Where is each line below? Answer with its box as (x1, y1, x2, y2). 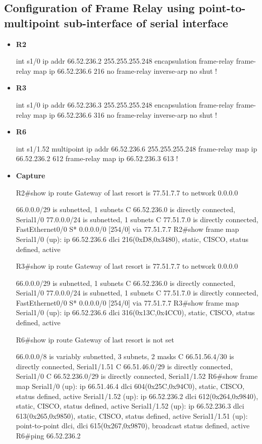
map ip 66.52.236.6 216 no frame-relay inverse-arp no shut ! (33, 65, 217, 76)
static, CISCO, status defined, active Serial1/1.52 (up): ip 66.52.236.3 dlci (16, 401, 244, 411)
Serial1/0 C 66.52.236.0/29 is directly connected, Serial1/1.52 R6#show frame (16, 371, 258, 381)
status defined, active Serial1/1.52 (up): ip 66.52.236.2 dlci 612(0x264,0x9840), (16, 390, 258, 401)
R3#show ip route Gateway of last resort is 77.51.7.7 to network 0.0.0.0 (16, 261, 238, 271)
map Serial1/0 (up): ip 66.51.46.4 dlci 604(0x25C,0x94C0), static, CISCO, (16, 381, 245, 391)
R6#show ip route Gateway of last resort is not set (16, 334, 174, 344)
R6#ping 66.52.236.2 (16, 430, 81, 440)
